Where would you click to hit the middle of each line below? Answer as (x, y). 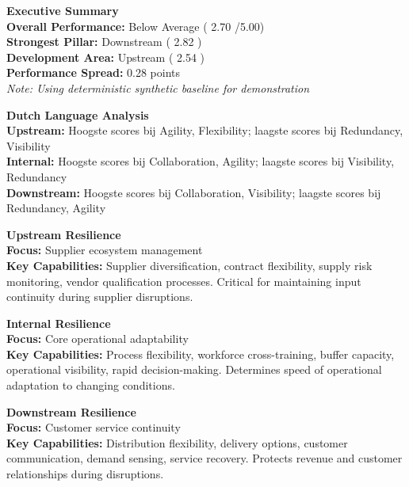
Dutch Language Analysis (78, 114)
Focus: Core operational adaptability (97, 339)
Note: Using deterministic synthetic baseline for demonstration (158, 88)
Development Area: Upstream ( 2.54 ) (106, 57)
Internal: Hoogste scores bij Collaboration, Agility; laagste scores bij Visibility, (201, 161)
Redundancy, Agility (56, 208)
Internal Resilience (59, 323)
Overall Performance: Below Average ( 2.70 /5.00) (136, 26)
